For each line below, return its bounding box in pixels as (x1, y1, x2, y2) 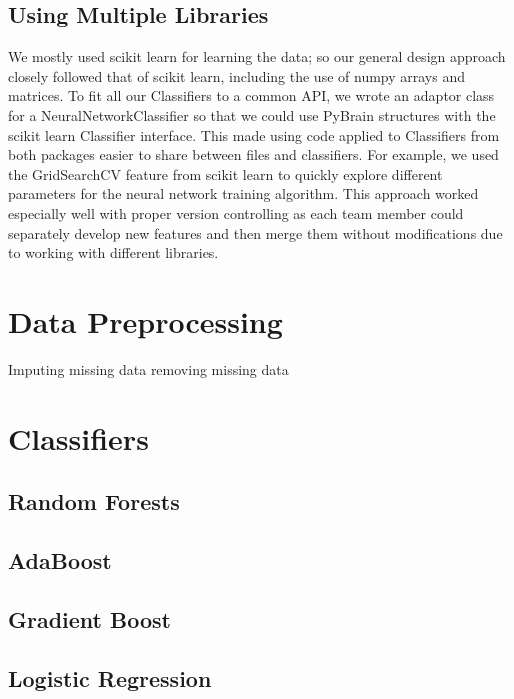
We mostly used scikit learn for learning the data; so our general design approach (8, 46, 506, 67)
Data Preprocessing (8, 300, 283, 341)
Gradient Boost (8, 603, 171, 634)
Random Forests (8, 486, 180, 517)
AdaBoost (8, 545, 112, 575)
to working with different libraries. (8, 242, 219, 263)
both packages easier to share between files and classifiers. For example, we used (8, 144, 499, 165)
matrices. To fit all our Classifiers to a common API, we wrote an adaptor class (8, 85, 495, 106)
